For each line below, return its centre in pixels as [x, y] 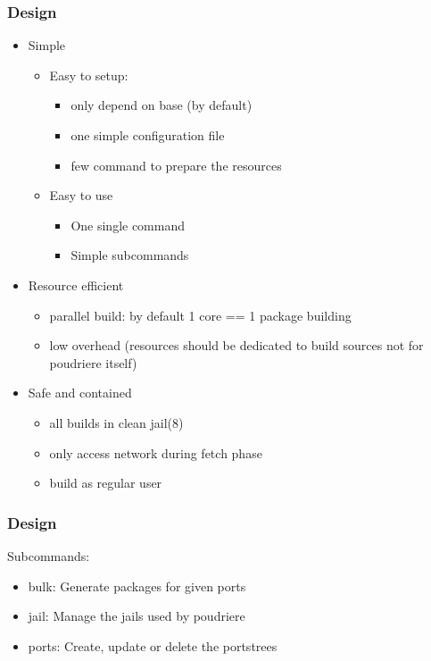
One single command [128, 225]
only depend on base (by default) [162, 105]
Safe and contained [80, 393]
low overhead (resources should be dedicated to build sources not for [236, 345]
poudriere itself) [93, 362]
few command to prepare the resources [176, 165]
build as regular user [106, 483]
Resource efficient [76, 284]
